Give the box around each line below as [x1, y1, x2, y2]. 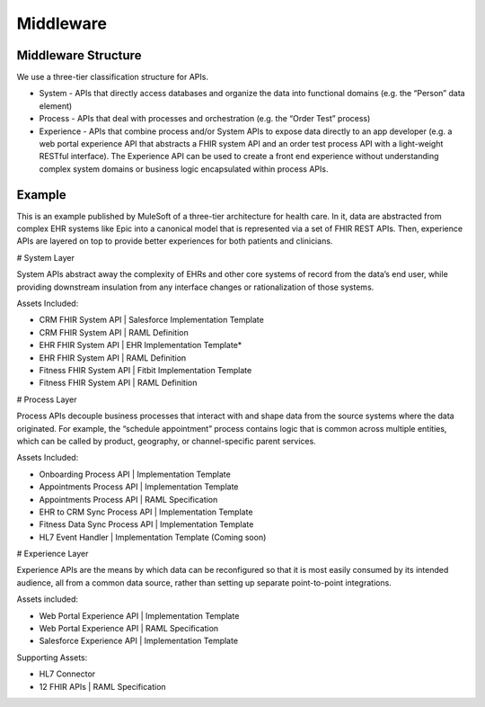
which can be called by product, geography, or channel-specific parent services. [16, 435, 316, 446]
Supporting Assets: [16, 652, 88, 663]
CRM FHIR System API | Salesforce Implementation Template [39, 315, 264, 326]
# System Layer [16, 252, 75, 263]
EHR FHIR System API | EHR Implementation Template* [39, 340, 242, 351]
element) [39, 100, 73, 112]
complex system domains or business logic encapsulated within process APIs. [39, 163, 329, 175]
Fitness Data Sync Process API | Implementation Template [39, 519, 254, 530]
